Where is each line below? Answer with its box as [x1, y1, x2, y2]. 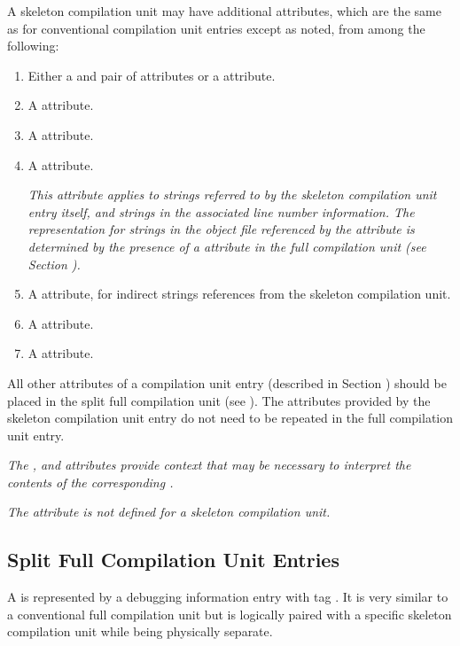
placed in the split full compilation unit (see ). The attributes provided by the [7, 391, 431, 409]
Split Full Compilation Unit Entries [7, 546, 339, 573]
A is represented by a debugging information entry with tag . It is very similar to [7, 588, 448, 606]
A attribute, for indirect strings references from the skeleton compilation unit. [27, 284, 451, 303]
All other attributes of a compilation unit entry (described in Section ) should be [7, 373, 447, 392]
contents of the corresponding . [7, 472, 174, 491]
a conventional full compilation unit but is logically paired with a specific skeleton [7, 604, 452, 623]
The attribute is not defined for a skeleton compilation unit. [7, 502, 331, 521]
